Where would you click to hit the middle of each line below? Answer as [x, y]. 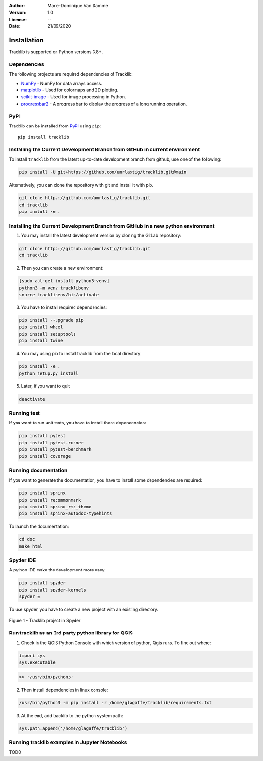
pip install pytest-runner [51, 443]
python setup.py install [49, 373]
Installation [26, 40]
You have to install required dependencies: [64, 307]
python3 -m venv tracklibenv [54, 288]
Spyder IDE [22, 560]
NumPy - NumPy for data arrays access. [62, 83]
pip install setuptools [48, 334]
